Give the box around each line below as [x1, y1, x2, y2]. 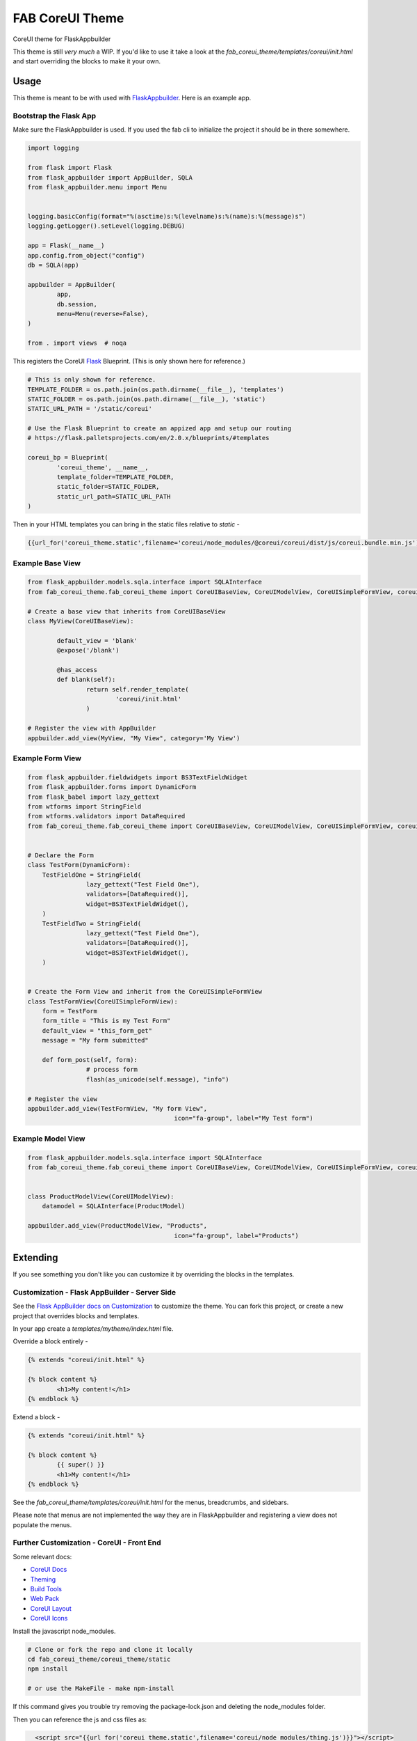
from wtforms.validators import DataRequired [27, 812, 186, 820]
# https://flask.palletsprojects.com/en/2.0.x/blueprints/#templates [27, 434, 270, 442]
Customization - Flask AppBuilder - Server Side [13, 1287, 177, 1297]
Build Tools [30, 1585, 63, 1593]
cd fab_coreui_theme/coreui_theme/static [27, 1655, 171, 1663]
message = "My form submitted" [42, 1036, 149, 1045]
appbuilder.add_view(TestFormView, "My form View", [27, 1104, 208, 1112]
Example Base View [13, 558, 81, 568]
